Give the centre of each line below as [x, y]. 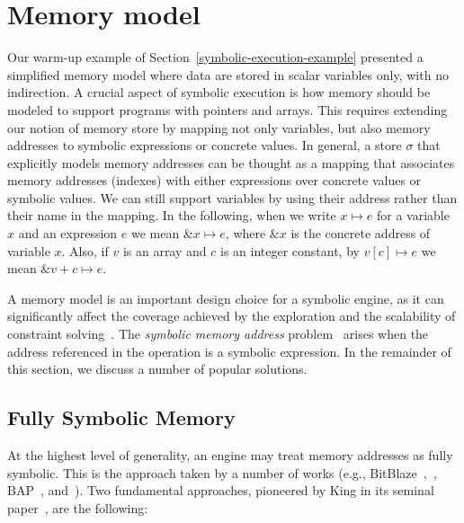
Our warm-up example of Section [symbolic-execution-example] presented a [215, 57]
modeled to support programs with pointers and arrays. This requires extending [228, 109]
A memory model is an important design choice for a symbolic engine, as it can [226, 298]
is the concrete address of [361, 233]
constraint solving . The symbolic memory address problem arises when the [218, 334]
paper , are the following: [78, 507]
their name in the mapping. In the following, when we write [172, 215]
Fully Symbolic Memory [121, 417]
